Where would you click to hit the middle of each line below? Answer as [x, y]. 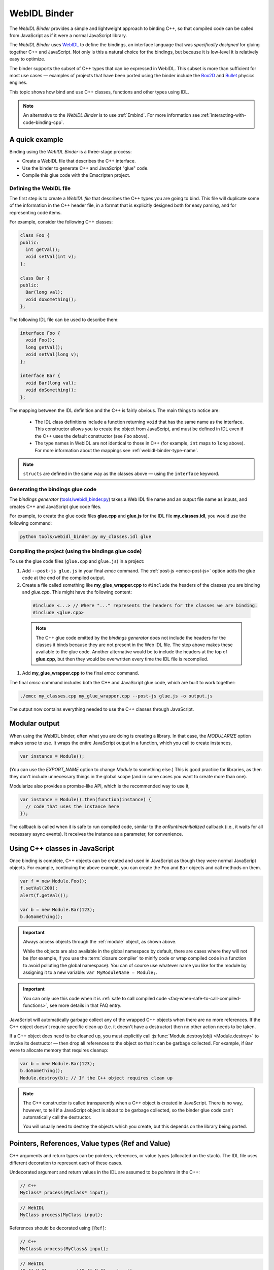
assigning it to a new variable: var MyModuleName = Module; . [90, 972]
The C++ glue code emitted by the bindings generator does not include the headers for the [131, 638]
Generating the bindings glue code [53, 489]
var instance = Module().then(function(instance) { [86, 799]
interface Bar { [40, 376]
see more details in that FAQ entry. [85, 1005]
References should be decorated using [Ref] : [58, 1228]
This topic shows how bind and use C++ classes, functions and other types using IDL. [99, 92]
